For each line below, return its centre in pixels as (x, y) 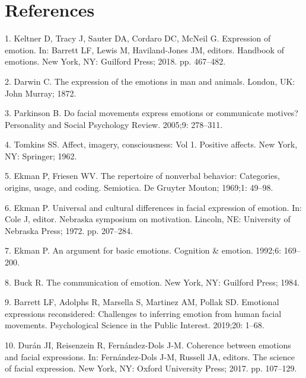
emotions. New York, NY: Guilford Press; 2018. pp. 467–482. (115, 61)
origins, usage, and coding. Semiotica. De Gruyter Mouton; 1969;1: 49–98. (139, 188)
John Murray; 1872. (41, 93)
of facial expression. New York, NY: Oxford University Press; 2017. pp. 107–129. (151, 368)
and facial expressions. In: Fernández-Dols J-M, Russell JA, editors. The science (150, 356)
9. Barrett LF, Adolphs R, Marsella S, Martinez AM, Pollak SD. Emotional (142, 302)
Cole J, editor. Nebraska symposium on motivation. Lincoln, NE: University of (148, 219)
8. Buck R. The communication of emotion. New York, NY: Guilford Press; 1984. (152, 282)
